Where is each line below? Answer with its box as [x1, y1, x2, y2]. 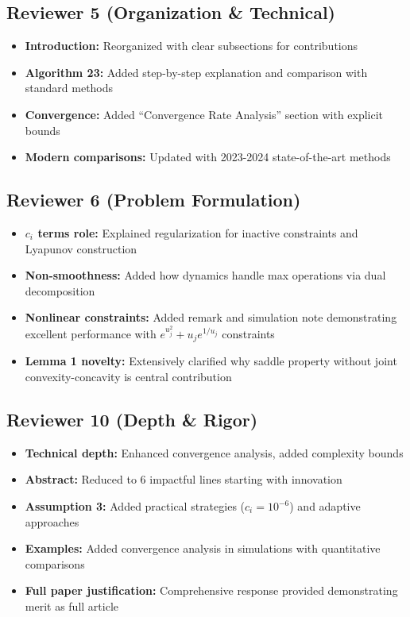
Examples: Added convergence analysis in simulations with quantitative [25, 540, 381, 557]
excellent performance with [25, 326, 157, 341]
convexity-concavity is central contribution [25, 368, 232, 385]
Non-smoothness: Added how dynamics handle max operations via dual [25, 267, 386, 283]
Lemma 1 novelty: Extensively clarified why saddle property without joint [25, 353, 397, 369]
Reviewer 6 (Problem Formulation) [6, 187, 301, 212]
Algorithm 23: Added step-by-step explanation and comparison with [25, 64, 368, 80]
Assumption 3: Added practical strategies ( [25, 498, 246, 515]
